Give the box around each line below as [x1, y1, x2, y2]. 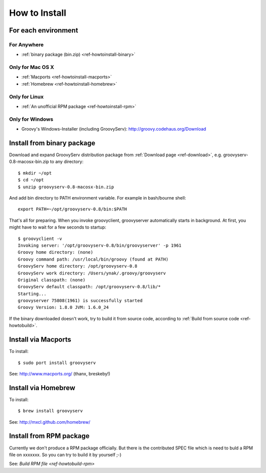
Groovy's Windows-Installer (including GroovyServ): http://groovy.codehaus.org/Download [21, 126, 206, 132]
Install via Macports [9, 336, 71, 344]
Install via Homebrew [9, 383, 76, 392]
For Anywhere [9, 41, 44, 48]
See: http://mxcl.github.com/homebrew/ [9, 419, 91, 425]
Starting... [18, 291, 47, 297]
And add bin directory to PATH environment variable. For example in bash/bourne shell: [9, 195, 186, 201]
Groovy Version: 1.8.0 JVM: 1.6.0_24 [18, 304, 109, 310]
